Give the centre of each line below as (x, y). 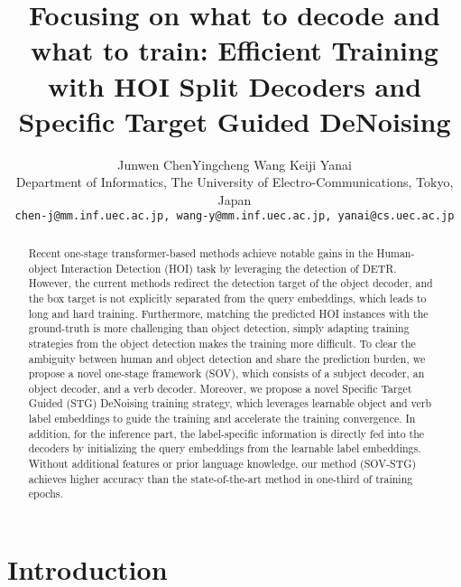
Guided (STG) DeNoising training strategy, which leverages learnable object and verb (230, 403)
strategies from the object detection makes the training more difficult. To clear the (222, 343)
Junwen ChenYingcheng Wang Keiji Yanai (235, 164)
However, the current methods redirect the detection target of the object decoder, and (230, 283)
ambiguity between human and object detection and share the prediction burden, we (227, 358)
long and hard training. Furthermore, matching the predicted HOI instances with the (228, 313)
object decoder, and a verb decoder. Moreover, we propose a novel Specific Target (220, 388)
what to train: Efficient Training (235, 50)
